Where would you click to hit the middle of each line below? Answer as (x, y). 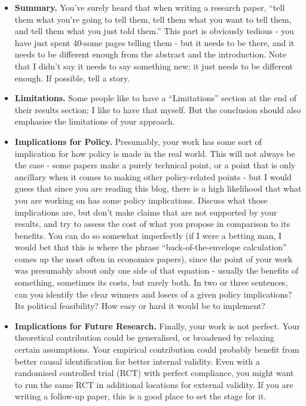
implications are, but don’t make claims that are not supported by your (146, 212)
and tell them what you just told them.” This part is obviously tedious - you (154, 31)
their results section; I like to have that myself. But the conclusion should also (158, 109)
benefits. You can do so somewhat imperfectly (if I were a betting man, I (148, 235)
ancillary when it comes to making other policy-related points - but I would (153, 176)
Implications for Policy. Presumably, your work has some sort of (138, 141)
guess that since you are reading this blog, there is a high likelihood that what (158, 188)
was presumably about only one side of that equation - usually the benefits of (157, 270)
